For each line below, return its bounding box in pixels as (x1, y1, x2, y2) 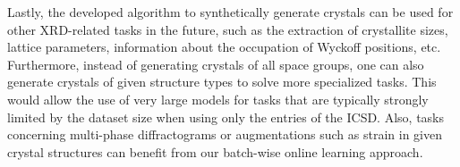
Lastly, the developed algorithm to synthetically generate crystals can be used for (7, 3, 454, 21)
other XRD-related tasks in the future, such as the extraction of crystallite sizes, (7, 20, 448, 38)
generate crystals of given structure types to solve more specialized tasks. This (7, 72, 437, 91)
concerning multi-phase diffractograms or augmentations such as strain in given (7, 125, 442, 144)
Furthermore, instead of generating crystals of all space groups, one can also (7, 54, 424, 73)
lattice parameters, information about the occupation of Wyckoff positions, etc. (7, 38, 441, 56)
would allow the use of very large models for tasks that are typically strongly (7, 89, 429, 108)
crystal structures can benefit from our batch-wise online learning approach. (7, 142, 423, 161)
